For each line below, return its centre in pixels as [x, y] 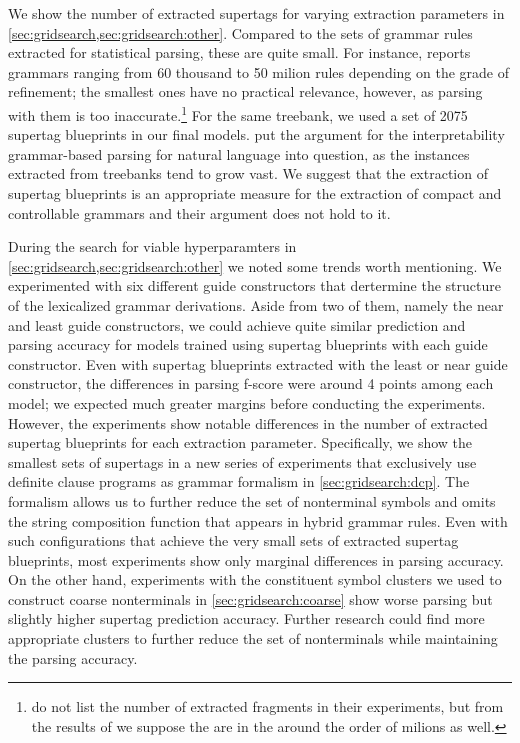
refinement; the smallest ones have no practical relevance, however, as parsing [245, 91]
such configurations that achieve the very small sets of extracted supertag [233, 540]
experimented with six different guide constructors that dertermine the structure [254, 285]
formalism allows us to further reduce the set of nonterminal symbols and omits [252, 500]
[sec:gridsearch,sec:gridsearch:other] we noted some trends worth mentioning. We [255, 265]
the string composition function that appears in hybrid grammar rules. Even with [258, 520]
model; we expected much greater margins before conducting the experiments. [247, 402]
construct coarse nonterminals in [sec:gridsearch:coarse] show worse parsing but [250, 598]
